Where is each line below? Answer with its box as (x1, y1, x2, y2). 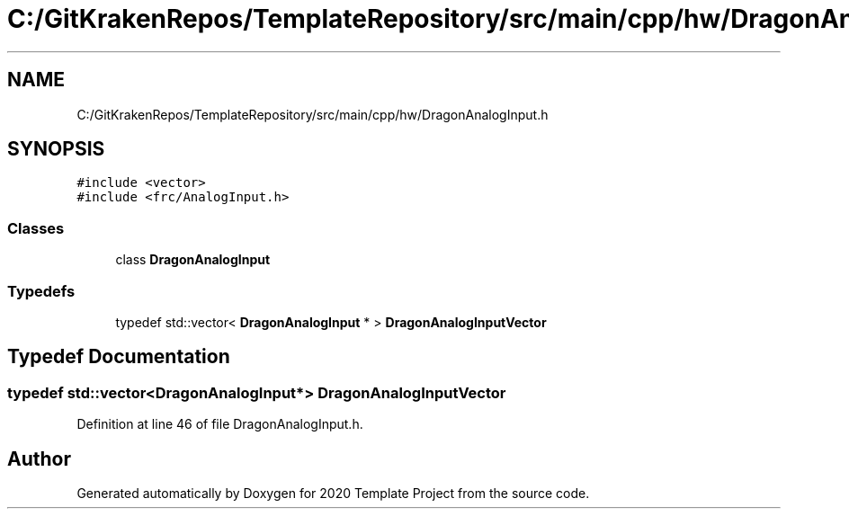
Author (7, 447, 71, 470)
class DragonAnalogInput (115, 252, 271, 268)
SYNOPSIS (7, 138, 105, 161)
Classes (7, 218, 65, 237)
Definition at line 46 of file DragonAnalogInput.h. (76, 416, 363, 432)
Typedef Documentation (7, 345, 230, 369)
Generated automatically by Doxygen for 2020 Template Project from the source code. (76, 485, 590, 501)
